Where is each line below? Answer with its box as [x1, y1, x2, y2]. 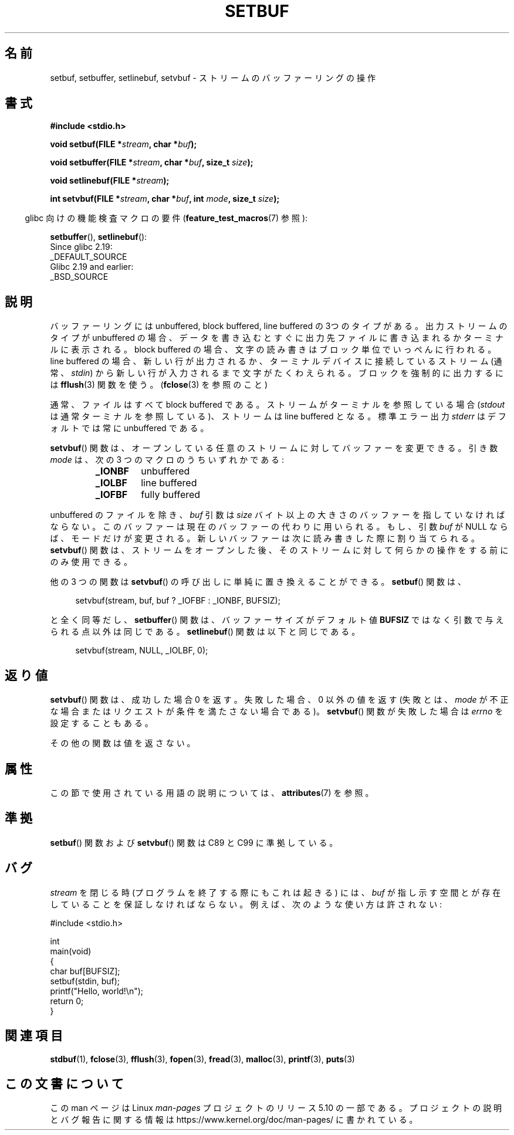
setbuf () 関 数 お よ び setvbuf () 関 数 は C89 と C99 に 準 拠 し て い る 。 [50, 837, 338, 848]
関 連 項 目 [5, 1028, 63, 1043]
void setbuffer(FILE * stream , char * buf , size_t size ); [50, 157, 253, 168]
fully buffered [141, 489, 201, 501]
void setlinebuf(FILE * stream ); [50, 175, 170, 186]
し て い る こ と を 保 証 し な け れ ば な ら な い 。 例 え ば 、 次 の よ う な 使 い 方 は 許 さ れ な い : [50, 899, 442, 909]
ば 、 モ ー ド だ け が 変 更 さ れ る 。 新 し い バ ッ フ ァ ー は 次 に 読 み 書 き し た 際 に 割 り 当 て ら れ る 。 [50, 533, 479, 544]
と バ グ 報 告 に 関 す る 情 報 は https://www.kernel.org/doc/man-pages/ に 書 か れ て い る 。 [50, 1114, 418, 1125]
